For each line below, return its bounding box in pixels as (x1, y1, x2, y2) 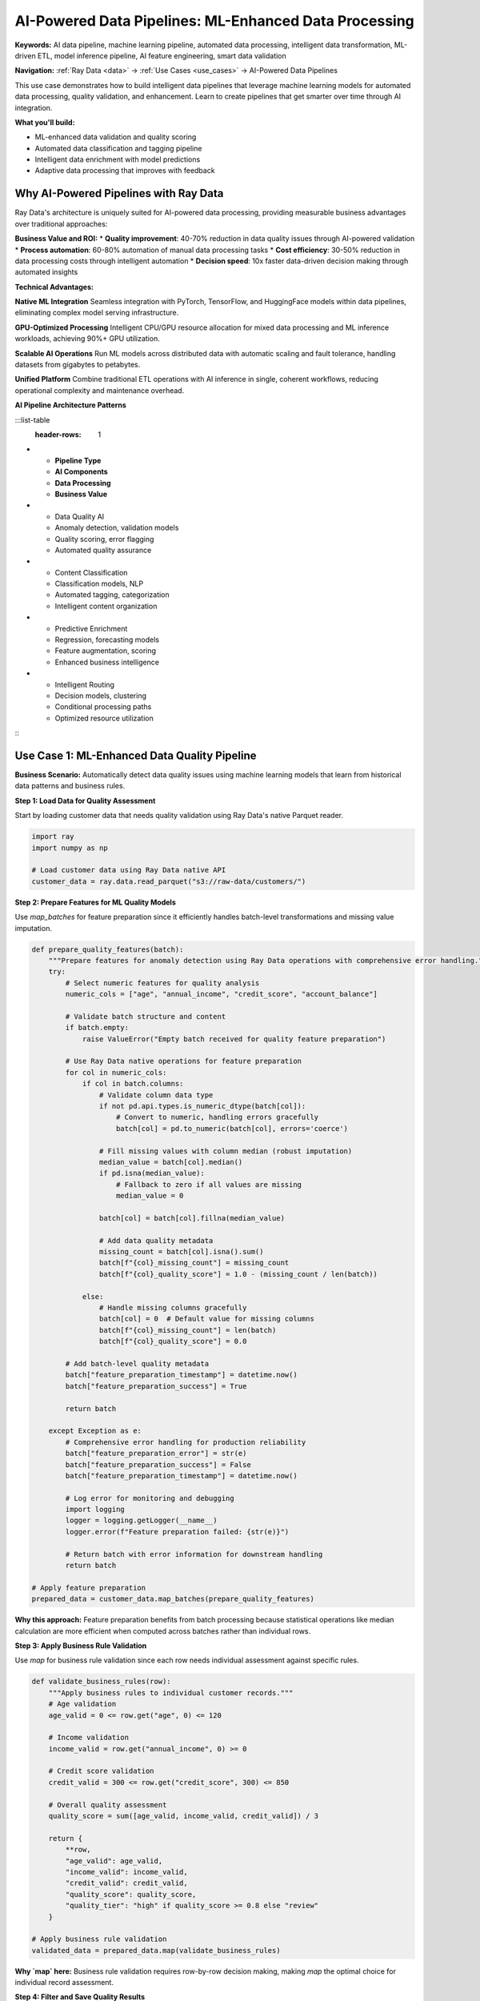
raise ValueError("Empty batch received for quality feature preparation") (82, 1034, 386, 1044)
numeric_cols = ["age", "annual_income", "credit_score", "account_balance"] (65, 989, 378, 999)
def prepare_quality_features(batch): (31, 944, 184, 954)
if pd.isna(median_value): (98, 1169, 206, 1178)
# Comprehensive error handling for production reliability (65, 1438, 306, 1446)
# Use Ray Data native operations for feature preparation (65, 1057, 302, 1066)
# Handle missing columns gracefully (98, 1303, 247, 1313)
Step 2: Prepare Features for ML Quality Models (14, 897, 176, 907)
